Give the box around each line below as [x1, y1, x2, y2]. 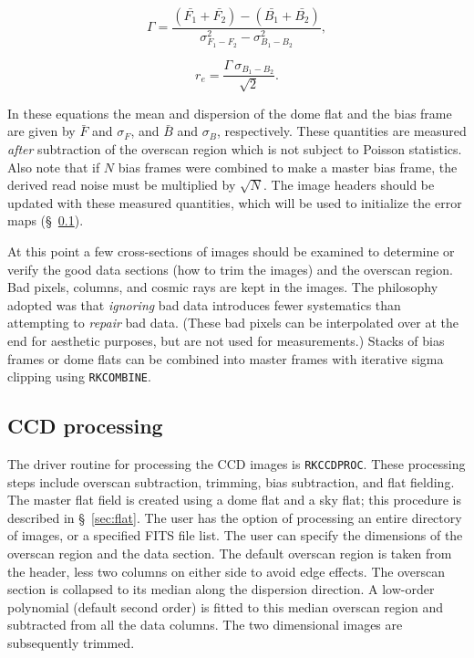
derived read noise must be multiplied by [7, 175, 236, 194]
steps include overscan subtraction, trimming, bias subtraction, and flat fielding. [7, 472, 455, 491]
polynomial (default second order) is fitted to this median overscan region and [7, 597, 444, 616]
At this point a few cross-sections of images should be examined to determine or [7, 241, 455, 260]
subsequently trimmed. [7, 632, 135, 652]
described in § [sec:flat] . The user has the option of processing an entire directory [7, 507, 462, 527]
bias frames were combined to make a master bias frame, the [118, 157, 458, 176]
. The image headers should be [263, 175, 435, 194]
